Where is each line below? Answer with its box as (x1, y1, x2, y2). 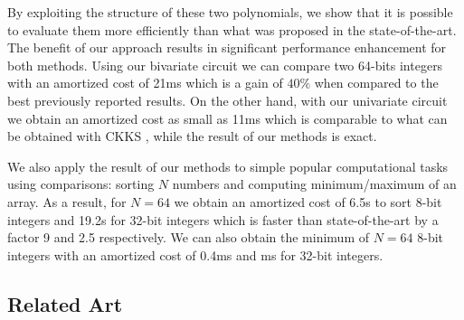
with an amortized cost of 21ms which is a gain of (7, 73, 283, 92)
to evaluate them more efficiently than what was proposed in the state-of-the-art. (7, 20, 457, 39)
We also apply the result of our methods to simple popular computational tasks (7, 156, 449, 175)
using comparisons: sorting (7, 174, 155, 193)
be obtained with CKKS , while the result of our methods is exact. (7, 127, 377, 146)
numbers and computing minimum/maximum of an (172, 174, 457, 193)
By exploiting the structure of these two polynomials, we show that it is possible (7, 3, 453, 21)
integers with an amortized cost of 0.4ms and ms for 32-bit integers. (7, 245, 384, 264)
